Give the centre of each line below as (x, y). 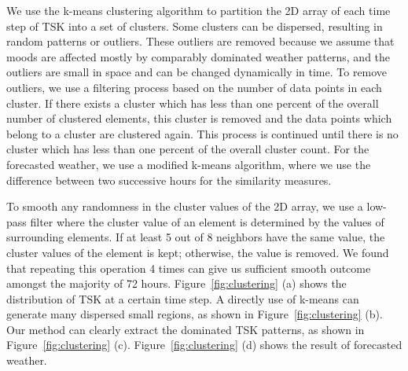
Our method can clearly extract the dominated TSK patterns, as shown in (186, 329)
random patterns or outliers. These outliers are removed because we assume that (200, 41)
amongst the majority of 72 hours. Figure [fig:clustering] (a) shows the (176, 283)
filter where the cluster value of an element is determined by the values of (207, 221)
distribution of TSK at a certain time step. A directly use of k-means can (183, 298)
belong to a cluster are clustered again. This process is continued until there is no (202, 133)
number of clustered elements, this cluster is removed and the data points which (199, 118)
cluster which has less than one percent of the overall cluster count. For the (188, 149)
